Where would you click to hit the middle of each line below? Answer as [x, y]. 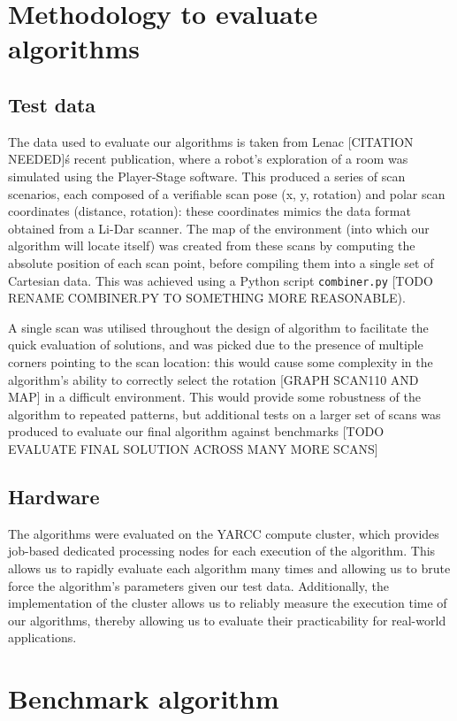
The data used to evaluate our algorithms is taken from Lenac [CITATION [211, 141]
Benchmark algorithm [144, 698]
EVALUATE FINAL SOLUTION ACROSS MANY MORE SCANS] [193, 448]
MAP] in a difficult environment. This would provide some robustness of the [214, 397]
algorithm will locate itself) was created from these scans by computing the [212, 245]
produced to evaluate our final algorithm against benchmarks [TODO [196, 431]
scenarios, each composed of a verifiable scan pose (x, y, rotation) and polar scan [227, 193]
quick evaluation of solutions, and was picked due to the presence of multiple [216, 345]
